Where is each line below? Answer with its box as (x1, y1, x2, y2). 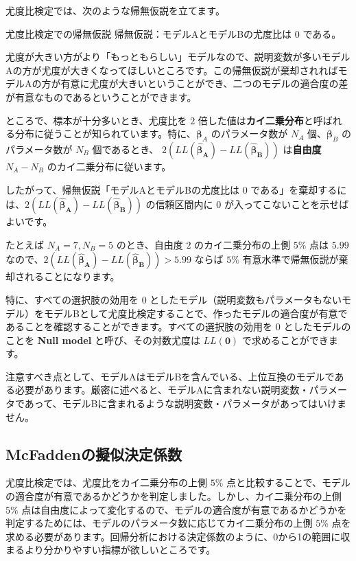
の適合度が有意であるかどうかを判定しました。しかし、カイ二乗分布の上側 (5, 489, 342, 503)
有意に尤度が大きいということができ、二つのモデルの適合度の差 (60, 76, 348, 91)
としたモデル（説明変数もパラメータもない (150, 292, 342, 306)
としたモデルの (283, 319, 351, 334)
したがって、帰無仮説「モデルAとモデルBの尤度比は (5, 182, 240, 196)
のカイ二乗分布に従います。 (47, 159, 171, 173)
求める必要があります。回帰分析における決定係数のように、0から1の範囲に (5, 529, 341, 543)
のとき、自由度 (116, 237, 183, 251)
